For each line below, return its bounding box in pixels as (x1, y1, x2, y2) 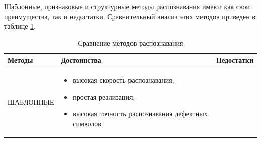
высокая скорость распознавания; (73, 75, 174, 85)
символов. (73, 118, 103, 128)
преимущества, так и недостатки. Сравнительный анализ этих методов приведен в (4, 11, 255, 21)
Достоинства (61, 55, 101, 65)
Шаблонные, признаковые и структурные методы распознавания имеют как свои (4, 1, 250, 11)
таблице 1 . (4, 21, 36, 31)
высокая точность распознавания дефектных (73, 108, 208, 119)
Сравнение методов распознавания (78, 37, 183, 48)
